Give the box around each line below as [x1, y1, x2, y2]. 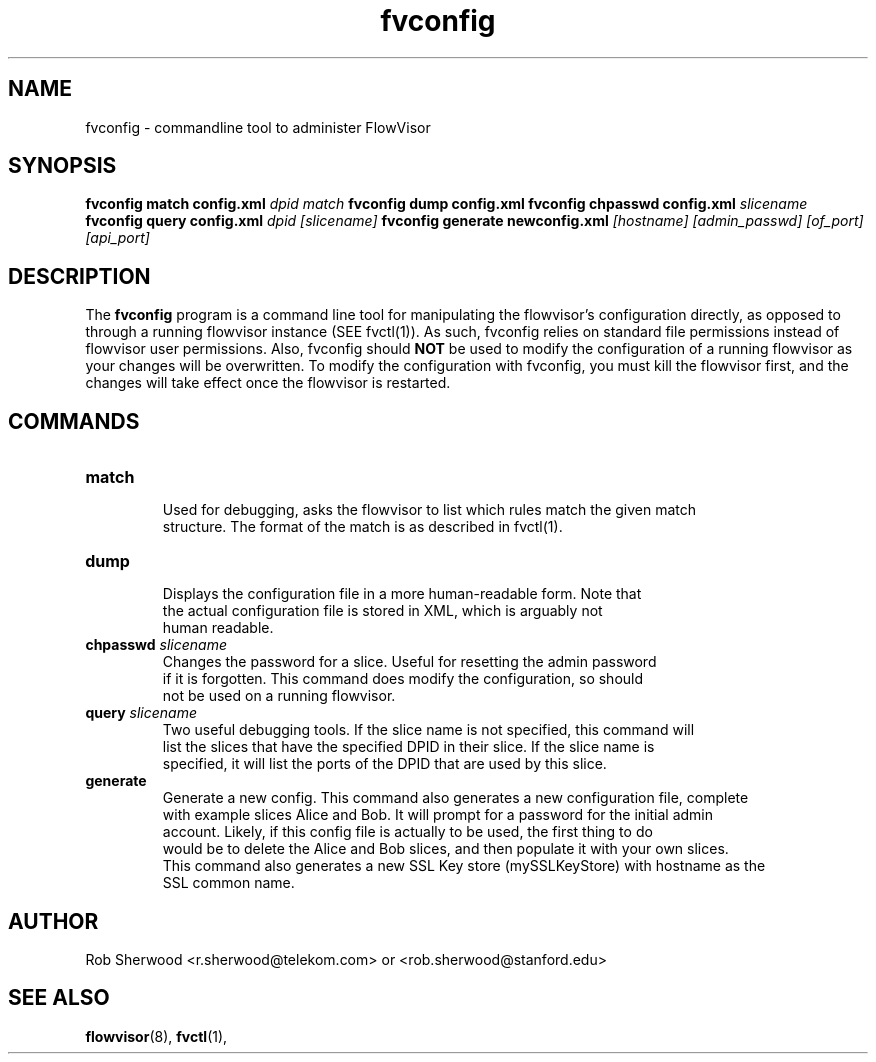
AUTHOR [8, 908, 99, 934]
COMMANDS [8, 408, 140, 434]
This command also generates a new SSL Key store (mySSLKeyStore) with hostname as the [162, 857, 766, 875]
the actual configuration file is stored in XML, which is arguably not [162, 602, 603, 620]
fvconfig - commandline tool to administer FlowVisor [85, 118, 431, 136]
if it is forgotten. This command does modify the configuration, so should [162, 670, 644, 688]
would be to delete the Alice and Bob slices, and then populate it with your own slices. [162, 840, 729, 858]
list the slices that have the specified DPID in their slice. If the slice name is [162, 738, 655, 756]
